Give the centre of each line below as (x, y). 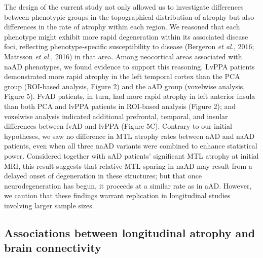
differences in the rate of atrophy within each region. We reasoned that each (122, 27)
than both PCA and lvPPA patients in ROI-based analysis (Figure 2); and (120, 106)
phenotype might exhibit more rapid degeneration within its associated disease (126, 36)
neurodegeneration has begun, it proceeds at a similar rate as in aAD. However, (128, 185)
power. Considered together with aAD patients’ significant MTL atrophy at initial (131, 155)
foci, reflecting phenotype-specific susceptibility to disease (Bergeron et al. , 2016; (129, 46)
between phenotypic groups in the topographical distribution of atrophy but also (129, 16)
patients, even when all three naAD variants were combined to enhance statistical (131, 146)
